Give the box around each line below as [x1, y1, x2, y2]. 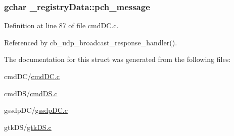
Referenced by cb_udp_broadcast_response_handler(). [4, 37, 177, 47]
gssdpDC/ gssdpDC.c [4, 105, 68, 115]
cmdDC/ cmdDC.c [4, 71, 60, 81]
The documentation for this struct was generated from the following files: [4, 54, 231, 64]
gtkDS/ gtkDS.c [4, 121, 52, 132]
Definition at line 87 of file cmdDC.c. [4, 20, 119, 31]
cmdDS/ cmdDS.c [4, 88, 58, 98]
